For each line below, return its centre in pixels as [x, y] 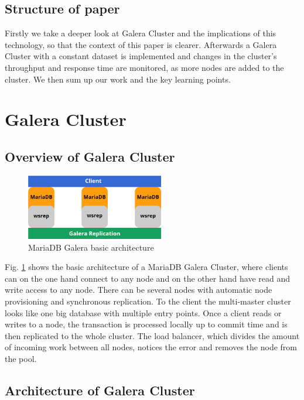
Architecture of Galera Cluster [100, 390]
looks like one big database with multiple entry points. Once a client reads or [143, 312]
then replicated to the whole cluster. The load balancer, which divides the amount [152, 335]
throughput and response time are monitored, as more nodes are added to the [144, 67]
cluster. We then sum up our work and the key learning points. [118, 79]
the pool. [21, 359]
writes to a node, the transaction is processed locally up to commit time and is [146, 324]
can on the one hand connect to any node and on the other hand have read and [147, 278]
